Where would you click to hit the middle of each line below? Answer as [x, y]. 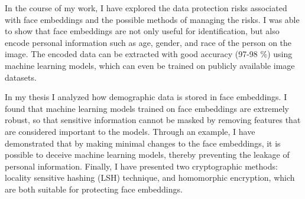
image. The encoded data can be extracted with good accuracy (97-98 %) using [149, 54]
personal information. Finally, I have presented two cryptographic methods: [141, 166]
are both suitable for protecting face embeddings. [94, 189]
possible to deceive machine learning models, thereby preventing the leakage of [147, 155]
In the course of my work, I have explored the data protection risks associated [146, 8]
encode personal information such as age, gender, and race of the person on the [148, 42]
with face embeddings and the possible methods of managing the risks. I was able [152, 19]
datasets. [21, 77]
